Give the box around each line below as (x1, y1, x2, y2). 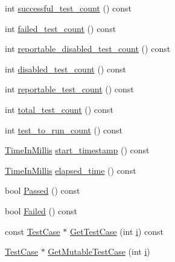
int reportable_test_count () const (5, 83, 134, 95)
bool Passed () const (5, 184, 80, 197)
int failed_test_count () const (5, 22, 116, 34)
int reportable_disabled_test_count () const (5, 42, 171, 55)
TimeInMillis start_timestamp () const (5, 144, 150, 156)
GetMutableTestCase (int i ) (48, 245, 150, 258)
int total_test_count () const (5, 103, 113, 115)
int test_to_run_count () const (5, 123, 123, 136)
